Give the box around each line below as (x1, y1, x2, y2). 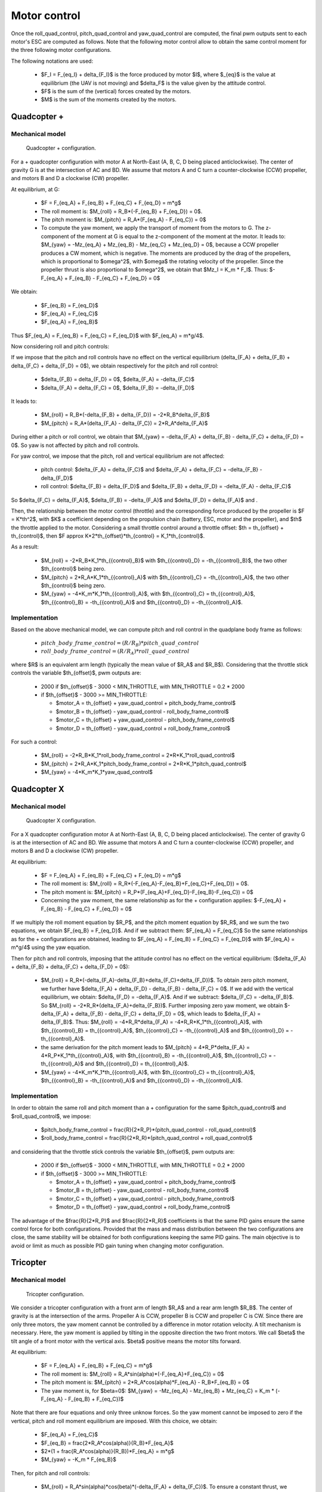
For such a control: (11, 738, 58, 745)
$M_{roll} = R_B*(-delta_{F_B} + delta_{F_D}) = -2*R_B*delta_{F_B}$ (41, 411, 210, 418)
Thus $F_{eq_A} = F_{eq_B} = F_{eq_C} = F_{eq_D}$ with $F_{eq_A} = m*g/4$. (11, 332, 205, 339)
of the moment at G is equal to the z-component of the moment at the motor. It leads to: (70, 233, 286, 240)
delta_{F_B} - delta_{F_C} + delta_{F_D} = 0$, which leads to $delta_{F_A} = (75, 1010, 261, 1017)
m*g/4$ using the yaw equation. (11, 944, 91, 951)
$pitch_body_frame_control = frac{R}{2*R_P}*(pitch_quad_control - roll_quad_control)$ (41, 1126, 256, 1133)
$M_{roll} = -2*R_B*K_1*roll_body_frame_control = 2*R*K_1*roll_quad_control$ (41, 752, 235, 759)
